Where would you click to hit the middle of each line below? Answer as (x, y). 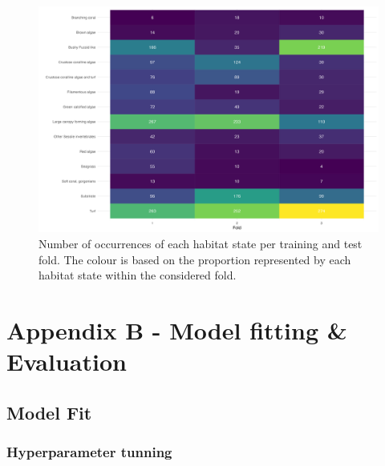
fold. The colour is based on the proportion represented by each (195, 259)
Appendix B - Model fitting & (177, 329)
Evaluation (67, 362)
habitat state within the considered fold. (138, 275)
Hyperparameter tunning (89, 452)
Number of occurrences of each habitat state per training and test (201, 243)
